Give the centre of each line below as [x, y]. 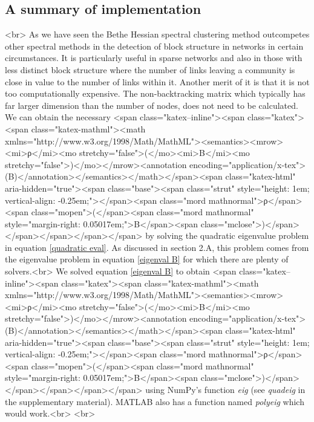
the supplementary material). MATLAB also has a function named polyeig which [155, 401]
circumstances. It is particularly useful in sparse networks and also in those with [154, 58]
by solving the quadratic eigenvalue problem [227, 235]
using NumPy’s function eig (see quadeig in [225, 390]
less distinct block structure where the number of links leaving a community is [150, 69]
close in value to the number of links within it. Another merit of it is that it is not [157, 81]
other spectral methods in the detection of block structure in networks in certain [154, 46]
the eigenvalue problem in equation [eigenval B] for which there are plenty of [147, 259]
